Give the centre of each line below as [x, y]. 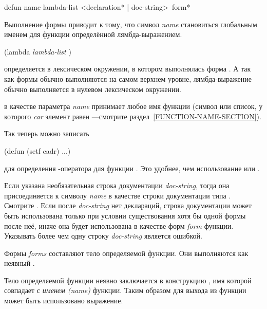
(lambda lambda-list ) [38, 51]
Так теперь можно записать [47, 133]
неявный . [20, 263]
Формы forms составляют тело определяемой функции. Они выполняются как [126, 253]
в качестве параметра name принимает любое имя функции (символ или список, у [133, 106]
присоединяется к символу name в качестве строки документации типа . [118, 195]
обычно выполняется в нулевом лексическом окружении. [93, 89]
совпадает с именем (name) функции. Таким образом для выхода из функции [125, 290]
